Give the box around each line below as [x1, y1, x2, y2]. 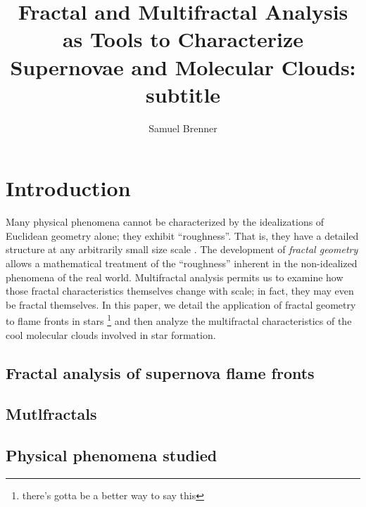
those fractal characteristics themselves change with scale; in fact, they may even [6, 283, 354, 298]
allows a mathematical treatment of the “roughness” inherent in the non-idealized [6, 256, 358, 270]
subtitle [145, 79, 221, 108]
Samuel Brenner [149, 120, 217, 135]
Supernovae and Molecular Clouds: [10, 52, 356, 81]
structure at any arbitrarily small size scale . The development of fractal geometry [6, 242, 358, 257]
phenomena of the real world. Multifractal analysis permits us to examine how [6, 269, 343, 284]
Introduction [6, 174, 131, 203]
